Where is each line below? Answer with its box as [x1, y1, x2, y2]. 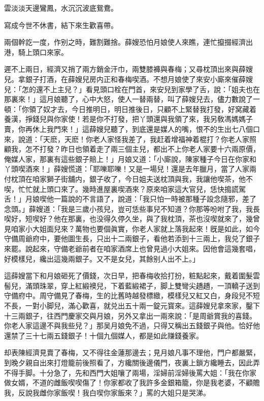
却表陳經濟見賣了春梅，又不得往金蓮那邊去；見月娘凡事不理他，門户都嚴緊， [4, 347, 260, 358]
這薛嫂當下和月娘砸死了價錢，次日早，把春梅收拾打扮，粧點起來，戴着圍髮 [4, 270, 253, 281]
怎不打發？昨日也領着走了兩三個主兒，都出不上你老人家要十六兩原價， [25, 144, 260, 154]
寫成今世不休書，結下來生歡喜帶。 [4, 19, 118, 30]
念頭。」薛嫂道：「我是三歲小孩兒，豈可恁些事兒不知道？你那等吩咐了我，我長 [4, 203, 260, 214]
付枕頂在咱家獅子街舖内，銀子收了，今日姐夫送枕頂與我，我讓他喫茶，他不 [4, 173, 253, 184]
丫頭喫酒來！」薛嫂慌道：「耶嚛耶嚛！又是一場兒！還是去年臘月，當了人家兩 [4, 163, 256, 174]
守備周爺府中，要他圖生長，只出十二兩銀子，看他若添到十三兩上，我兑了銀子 [4, 233, 260, 244]
